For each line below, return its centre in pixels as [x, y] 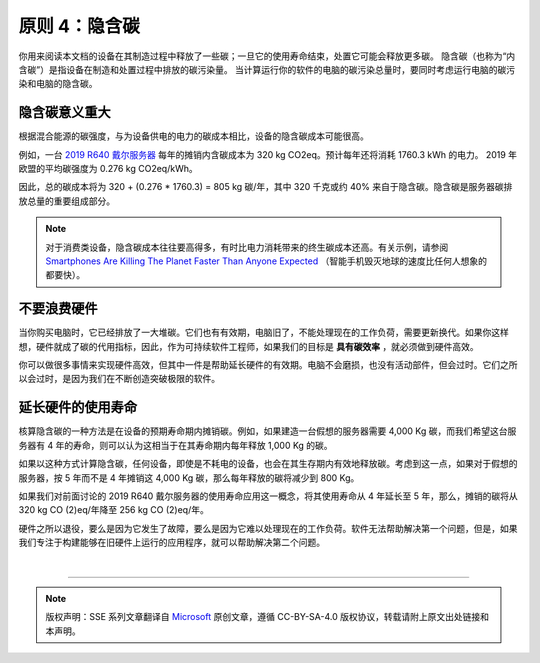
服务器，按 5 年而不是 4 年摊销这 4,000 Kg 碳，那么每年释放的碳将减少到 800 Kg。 [189, 477]
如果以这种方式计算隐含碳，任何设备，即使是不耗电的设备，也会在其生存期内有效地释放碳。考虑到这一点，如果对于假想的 [268, 464]
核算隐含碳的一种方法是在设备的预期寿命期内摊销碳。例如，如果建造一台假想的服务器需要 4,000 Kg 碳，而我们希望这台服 [267, 431]
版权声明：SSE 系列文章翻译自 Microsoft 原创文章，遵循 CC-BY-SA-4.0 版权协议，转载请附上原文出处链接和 [267, 617]
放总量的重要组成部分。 [66, 201]
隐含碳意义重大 [64, 112]
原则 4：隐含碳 [79, 26]
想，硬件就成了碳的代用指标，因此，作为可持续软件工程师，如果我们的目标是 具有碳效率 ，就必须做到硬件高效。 [248, 346]
